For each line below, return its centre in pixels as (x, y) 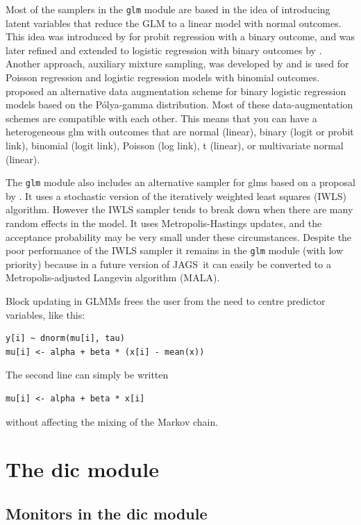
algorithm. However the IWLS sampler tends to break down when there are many (179, 209)
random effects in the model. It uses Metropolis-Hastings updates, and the (164, 223)
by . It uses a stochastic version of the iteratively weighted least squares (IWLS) (176, 195)
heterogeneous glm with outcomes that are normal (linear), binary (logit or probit (180, 132)
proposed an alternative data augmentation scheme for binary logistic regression (176, 91)
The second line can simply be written (87, 375)
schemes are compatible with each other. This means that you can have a (161, 118)
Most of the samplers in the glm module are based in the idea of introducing (168, 9)
